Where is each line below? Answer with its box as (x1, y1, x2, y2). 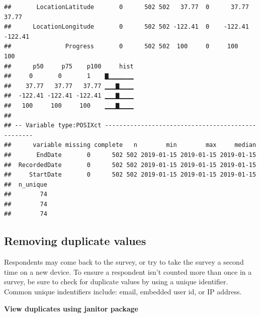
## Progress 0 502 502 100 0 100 (4, 43, 238, 50)
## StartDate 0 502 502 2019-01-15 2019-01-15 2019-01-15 (4, 171, 256, 179)
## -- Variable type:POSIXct (4, 122, 102, 129)
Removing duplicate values (4, 233, 146, 249)
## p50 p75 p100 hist (4, 62, 134, 70)
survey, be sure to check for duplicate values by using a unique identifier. (4, 276, 228, 287)
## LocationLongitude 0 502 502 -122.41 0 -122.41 (4, 23, 249, 31)
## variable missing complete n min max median (4, 141, 256, 149)
